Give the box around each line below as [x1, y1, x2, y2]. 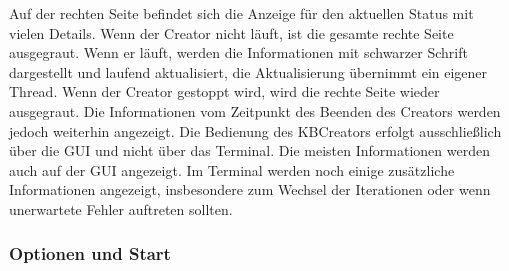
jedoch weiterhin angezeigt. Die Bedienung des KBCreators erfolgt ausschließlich [9, 120, 502, 141]
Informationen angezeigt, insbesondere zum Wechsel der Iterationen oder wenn [9, 179, 491, 200]
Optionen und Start [9, 241, 171, 266]
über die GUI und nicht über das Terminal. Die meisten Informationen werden [9, 140, 490, 161]
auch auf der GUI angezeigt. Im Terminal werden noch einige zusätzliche [9, 159, 455, 180]
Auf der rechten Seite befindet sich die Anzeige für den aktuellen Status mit [9, 3, 474, 23]
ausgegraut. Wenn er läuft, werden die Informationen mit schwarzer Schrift [9, 42, 468, 63]
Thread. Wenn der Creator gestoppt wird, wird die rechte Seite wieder [9, 81, 440, 102]
